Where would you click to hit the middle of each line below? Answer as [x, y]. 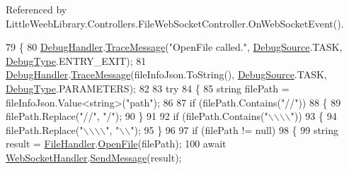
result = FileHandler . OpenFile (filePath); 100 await [116, 144]
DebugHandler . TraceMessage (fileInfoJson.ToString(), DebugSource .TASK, [166, 74]
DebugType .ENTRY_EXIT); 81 [76, 60]
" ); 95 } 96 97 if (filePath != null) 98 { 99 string [235, 129]
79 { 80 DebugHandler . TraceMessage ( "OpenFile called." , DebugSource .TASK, [174, 47]
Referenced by [36, 9]
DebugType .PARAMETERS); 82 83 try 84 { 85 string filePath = [148, 88]
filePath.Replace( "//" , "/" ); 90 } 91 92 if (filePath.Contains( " [137, 116]
